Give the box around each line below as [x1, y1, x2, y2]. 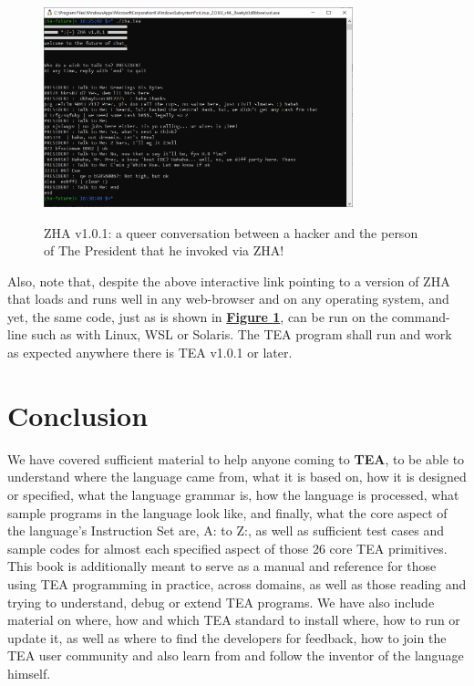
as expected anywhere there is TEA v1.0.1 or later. [7, 343, 293, 362]
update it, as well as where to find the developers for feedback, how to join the [7, 628, 447, 647]
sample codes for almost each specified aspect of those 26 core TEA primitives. [7, 538, 448, 557]
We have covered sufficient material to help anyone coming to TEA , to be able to [7, 449, 465, 468]
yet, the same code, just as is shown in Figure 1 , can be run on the [7, 307, 388, 326]
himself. [7, 663, 51, 682]
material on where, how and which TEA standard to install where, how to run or [7, 610, 460, 629]
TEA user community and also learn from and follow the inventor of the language [7, 646, 464, 665]
